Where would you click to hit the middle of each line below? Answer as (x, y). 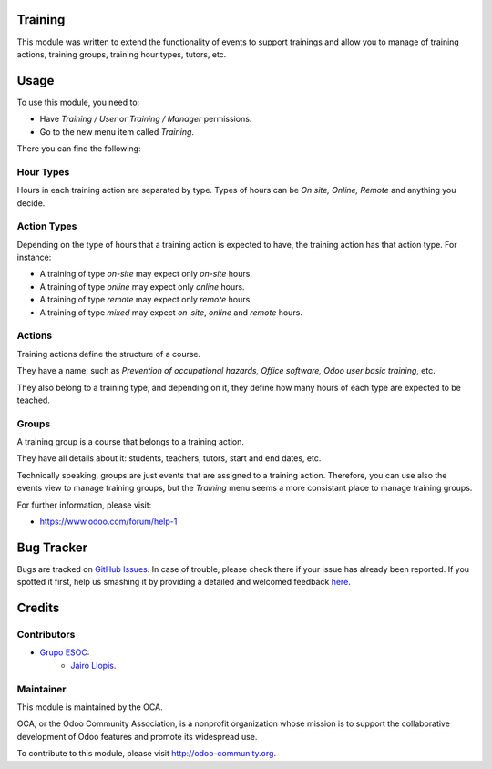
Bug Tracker (52, 547)
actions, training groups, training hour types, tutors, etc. (122, 54)
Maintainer (41, 689)
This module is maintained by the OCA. (90, 707)
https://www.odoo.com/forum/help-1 (108, 522)
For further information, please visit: (84, 505)
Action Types (47, 226)
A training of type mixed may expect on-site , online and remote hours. (171, 312)
